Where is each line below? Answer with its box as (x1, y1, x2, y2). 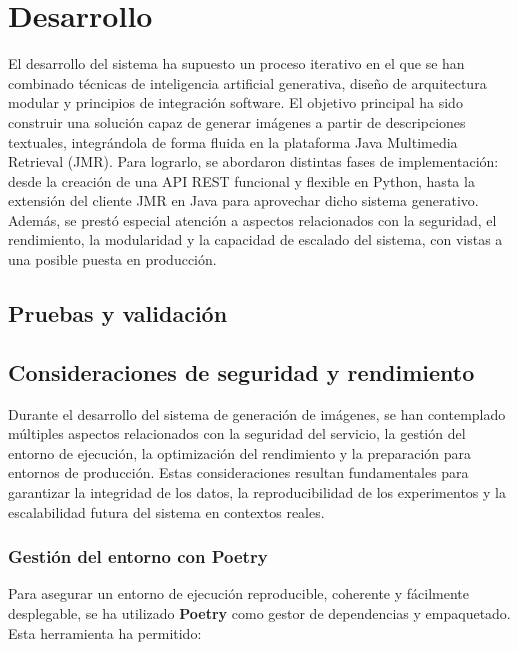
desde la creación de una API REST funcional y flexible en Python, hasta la (8, 170, 475, 191)
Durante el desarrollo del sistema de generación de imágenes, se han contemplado (8, 403, 506, 424)
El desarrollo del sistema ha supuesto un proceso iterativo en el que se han (8, 53, 465, 74)
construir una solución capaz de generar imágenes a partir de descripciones (8, 111, 466, 132)
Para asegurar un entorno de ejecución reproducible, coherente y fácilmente (8, 583, 469, 604)
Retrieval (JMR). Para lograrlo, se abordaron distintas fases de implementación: (8, 151, 499, 172)
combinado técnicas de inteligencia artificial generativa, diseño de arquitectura (8, 72, 487, 93)
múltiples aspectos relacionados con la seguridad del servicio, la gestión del (8, 423, 466, 444)
